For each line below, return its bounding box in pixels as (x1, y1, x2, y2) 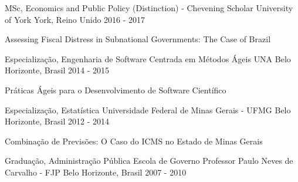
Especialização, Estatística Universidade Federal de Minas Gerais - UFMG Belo (5, 103, 291, 116)
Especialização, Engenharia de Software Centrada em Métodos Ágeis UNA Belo (5, 52, 291, 65)
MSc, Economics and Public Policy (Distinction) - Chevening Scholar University (5, 2, 293, 14)
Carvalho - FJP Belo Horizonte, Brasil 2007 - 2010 (5, 166, 187, 178)
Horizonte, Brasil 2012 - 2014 (5, 115, 110, 127)
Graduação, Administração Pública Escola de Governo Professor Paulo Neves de (5, 154, 293, 167)
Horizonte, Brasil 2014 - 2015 (5, 64, 110, 76)
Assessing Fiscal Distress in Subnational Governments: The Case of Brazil (5, 33, 271, 45)
